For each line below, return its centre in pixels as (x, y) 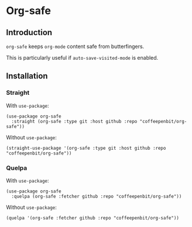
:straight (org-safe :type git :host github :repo (74, 121)
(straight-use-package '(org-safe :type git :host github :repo (86, 148)
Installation (27, 76)
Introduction (29, 32)
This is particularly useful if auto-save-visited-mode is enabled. (82, 58)
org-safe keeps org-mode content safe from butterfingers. (75, 46)
